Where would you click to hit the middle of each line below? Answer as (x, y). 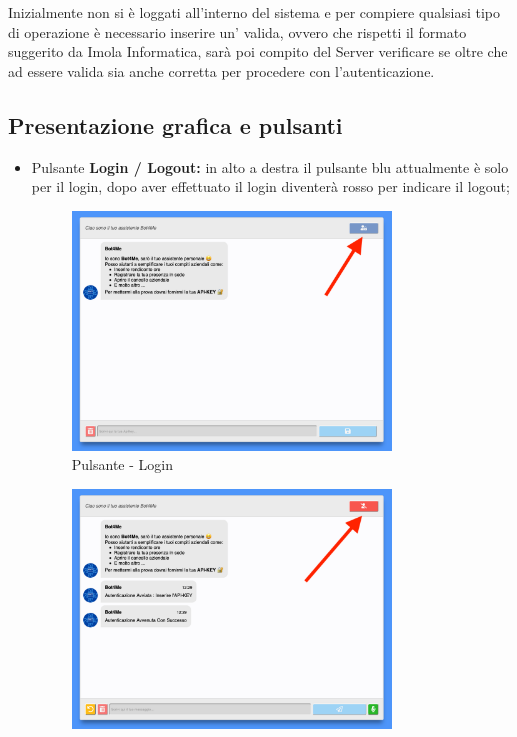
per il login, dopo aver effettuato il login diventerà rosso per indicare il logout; (270, 186)
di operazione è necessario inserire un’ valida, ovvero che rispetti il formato (237, 31)
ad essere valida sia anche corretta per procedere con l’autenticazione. (221, 70)
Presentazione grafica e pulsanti (175, 124)
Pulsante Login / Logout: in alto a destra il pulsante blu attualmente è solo (270, 166)
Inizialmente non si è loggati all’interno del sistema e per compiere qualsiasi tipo (254, 12)
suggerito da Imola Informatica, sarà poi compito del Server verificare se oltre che (258, 51)
